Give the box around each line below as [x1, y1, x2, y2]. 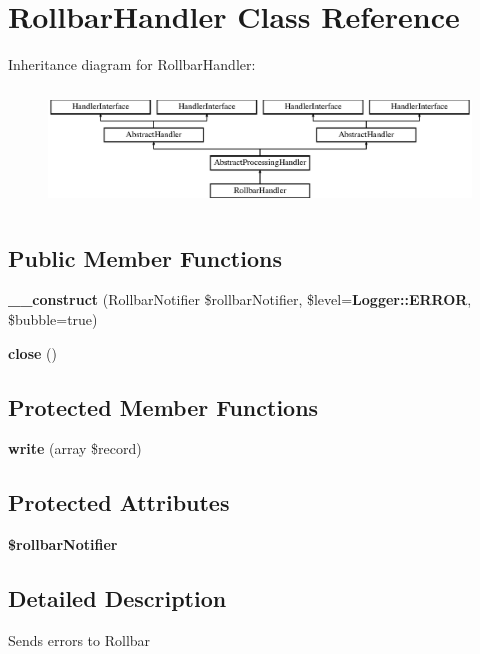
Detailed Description [8, 583, 227, 614]
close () [8, 342, 57, 363]
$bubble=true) [8, 309, 98, 330]
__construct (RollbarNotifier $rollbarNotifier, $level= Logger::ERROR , [8, 289, 472, 310]
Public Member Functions [8, 242, 282, 273]
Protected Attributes [8, 487, 230, 518]
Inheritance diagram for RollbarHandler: [8, 54, 256, 75]
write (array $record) [8, 438, 142, 459]
